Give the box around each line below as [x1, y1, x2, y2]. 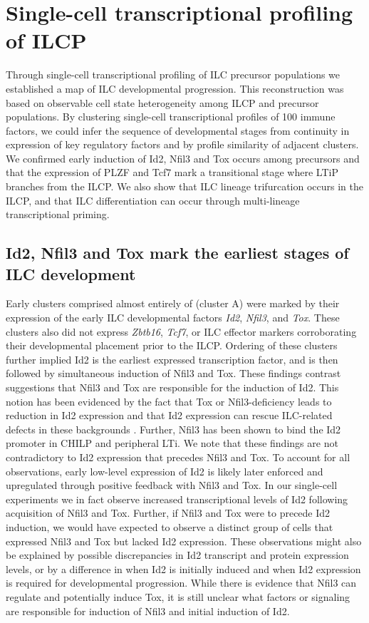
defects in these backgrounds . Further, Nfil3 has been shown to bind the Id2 [6, 421, 341, 436]
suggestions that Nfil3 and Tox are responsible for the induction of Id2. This [6, 380, 339, 394]
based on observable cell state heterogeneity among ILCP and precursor [6, 95, 319, 110]
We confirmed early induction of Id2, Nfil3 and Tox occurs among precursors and [6, 150, 360, 165]
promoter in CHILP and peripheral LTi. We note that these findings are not [6, 436, 338, 450]
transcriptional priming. [6, 207, 110, 222]
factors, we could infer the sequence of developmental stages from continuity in [6, 123, 350, 138]
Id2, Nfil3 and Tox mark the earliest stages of [6, 242, 349, 264]
